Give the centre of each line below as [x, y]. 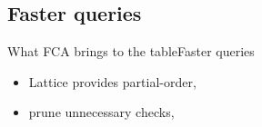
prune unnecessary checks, [101, 112]
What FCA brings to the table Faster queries [131, 51]
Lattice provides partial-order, [112, 81]
